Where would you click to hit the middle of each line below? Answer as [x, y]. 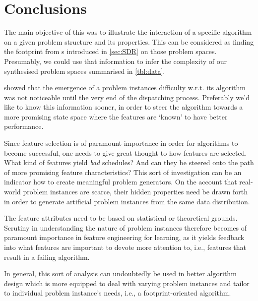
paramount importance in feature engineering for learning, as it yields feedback [124, 237]
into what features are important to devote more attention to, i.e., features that [125, 247]
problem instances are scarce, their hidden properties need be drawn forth [135, 192]
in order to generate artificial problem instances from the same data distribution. [127, 201]
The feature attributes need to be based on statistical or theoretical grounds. [121, 218]
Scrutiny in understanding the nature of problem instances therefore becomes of [126, 227]
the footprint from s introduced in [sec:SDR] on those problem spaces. [110, 51]
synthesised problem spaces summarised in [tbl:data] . [85, 71]
